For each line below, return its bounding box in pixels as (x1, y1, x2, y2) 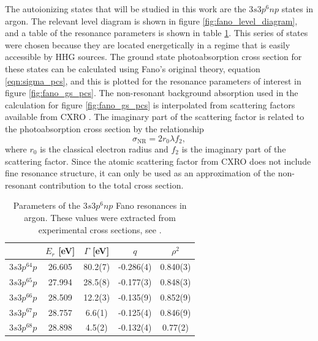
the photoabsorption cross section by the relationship (5, 122, 204, 135)
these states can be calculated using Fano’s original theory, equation (5, 62, 260, 75)
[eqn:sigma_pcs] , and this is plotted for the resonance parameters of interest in (5, 74, 301, 87)
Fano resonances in (116, 199, 187, 212)
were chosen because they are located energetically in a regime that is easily (5, 38, 290, 51)
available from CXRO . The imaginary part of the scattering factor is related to (5, 110, 305, 123)
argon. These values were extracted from (24, 211, 176, 223)
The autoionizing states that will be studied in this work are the (5, 2, 246, 15)
